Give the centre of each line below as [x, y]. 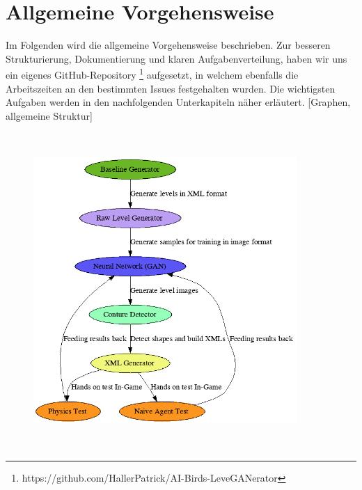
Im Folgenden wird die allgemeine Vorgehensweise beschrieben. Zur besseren [168, 45]
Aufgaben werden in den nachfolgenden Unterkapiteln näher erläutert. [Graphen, [178, 102]
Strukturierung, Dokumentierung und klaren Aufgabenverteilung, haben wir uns [176, 58]
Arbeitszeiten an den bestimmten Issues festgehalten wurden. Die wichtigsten [171, 88]
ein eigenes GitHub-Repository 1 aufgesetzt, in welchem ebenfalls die [152, 73]
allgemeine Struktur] [49, 115]
